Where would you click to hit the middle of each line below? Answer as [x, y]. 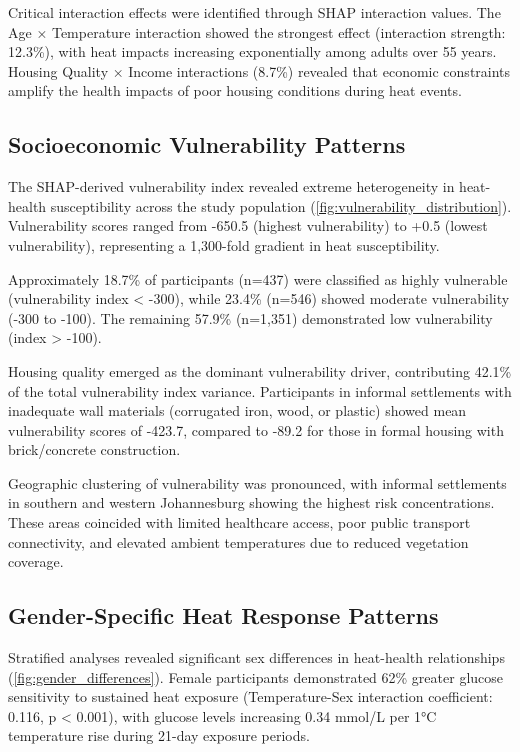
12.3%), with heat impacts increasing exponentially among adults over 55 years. [252, 51]
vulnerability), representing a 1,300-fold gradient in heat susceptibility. [224, 244]
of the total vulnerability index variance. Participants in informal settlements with [260, 390]
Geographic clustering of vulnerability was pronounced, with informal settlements [257, 482]
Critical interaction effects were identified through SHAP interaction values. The [254, 12]
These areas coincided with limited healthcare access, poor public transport [239, 522]
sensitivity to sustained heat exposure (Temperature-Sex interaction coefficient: [250, 696]
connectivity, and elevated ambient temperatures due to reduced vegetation [238, 541]
